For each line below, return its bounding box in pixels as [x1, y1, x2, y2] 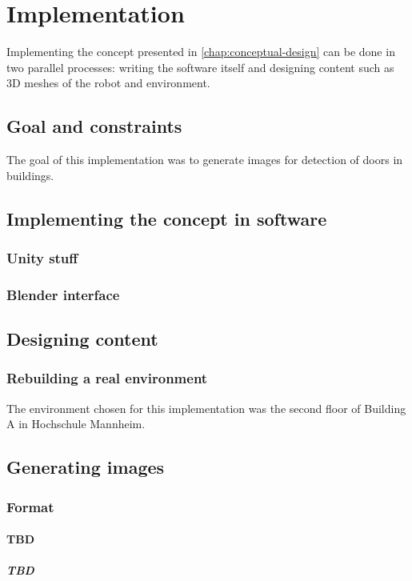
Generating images [6, 455, 165, 479]
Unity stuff [6, 248, 78, 267]
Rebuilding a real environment [6, 368, 208, 388]
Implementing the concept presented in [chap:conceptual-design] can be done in [6, 43, 395, 60]
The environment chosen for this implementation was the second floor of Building [6, 399, 406, 416]
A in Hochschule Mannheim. [6, 415, 146, 432]
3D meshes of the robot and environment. [6, 74, 210, 91]
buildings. [6, 166, 54, 183]
